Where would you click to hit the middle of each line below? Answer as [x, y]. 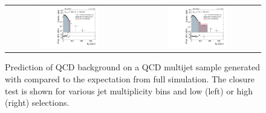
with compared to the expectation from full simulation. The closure [130, 79]
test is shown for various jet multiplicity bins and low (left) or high [129, 90]
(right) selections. [37, 102]
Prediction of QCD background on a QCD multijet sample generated [132, 67]
